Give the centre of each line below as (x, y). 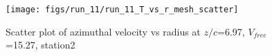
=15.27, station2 (40, 45)
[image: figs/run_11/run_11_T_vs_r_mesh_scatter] (122, 10)
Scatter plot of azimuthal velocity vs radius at (103, 31)
